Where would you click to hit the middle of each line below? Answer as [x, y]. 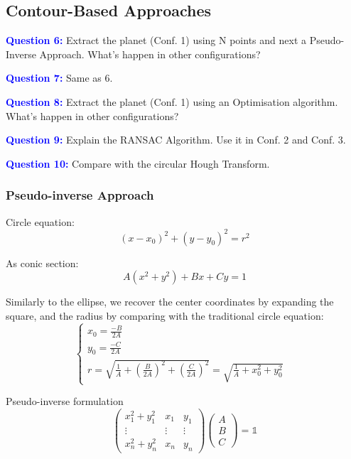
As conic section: [42, 263]
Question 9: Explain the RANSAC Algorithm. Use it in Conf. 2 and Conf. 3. [176, 140]
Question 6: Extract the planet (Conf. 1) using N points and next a [156, 40]
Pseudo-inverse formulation [65, 401]
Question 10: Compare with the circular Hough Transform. [138, 163]
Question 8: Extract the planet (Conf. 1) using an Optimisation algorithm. [172, 101]
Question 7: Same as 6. [59, 78]
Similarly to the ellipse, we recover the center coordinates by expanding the [170, 302]
